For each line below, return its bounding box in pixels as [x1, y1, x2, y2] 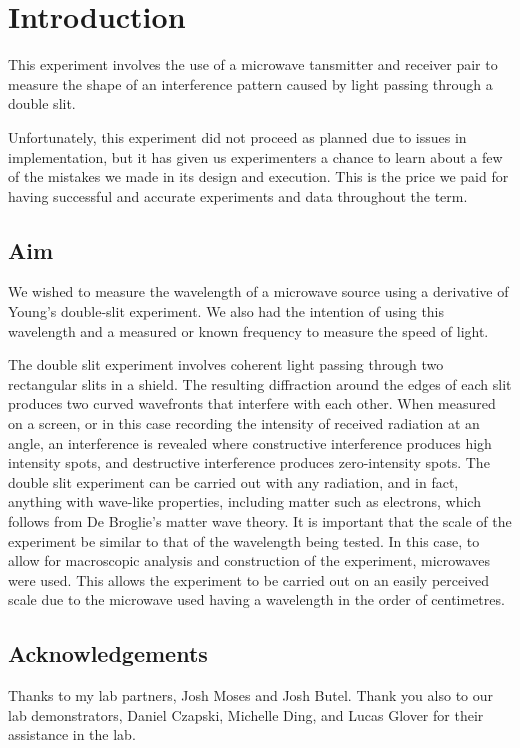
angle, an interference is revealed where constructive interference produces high [8, 432, 492, 453]
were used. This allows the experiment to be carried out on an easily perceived [8, 569, 490, 590]
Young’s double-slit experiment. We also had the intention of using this [8, 301, 445, 322]
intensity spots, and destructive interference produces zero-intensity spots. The [8, 452, 490, 473]
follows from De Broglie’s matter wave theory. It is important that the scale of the [8, 511, 512, 532]
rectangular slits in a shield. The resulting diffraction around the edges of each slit [8, 373, 512, 394]
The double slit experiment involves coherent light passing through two [8, 354, 444, 375]
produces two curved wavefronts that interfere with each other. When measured [8, 393, 496, 414]
